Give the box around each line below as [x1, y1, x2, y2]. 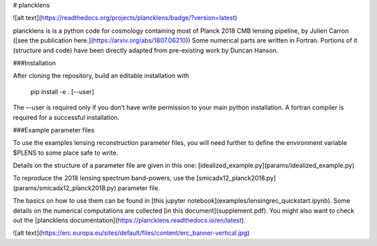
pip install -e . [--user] [30, 87, 94, 95]
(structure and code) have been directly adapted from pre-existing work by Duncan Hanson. [13, 46, 279, 54]
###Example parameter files [13, 125, 95, 134]
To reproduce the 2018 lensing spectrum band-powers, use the [13, 174, 195, 183]
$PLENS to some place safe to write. [13, 148, 119, 157]
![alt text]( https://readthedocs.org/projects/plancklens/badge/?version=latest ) [13, 14, 237, 22]
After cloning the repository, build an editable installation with [13, 72, 190, 80]
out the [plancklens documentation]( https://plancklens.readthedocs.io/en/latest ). [13, 216, 246, 224]
